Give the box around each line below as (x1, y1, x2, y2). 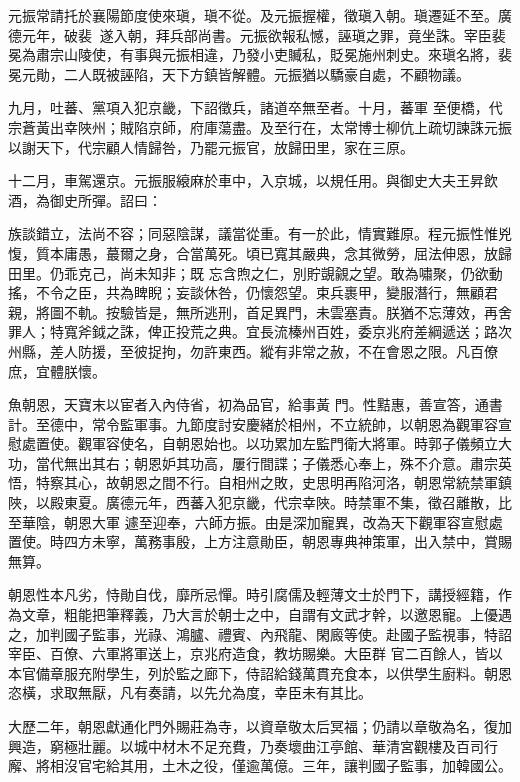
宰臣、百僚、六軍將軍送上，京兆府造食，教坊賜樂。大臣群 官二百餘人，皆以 (8, 643, 503, 664)
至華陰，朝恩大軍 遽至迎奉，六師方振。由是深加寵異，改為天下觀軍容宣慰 (8, 511, 489, 532)
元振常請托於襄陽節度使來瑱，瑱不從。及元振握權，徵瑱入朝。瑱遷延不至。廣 (8, 5, 512, 25)
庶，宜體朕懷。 (8, 360, 106, 381)
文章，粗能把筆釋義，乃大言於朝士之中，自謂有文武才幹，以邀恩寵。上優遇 (21, 604, 512, 625)
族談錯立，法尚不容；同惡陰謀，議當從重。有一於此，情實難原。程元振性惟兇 (8, 223, 512, 244)
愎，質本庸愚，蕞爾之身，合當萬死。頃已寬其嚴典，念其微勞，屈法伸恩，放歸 (8, 242, 512, 263)
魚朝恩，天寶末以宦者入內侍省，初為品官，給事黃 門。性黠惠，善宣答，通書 (8, 394, 503, 415)
